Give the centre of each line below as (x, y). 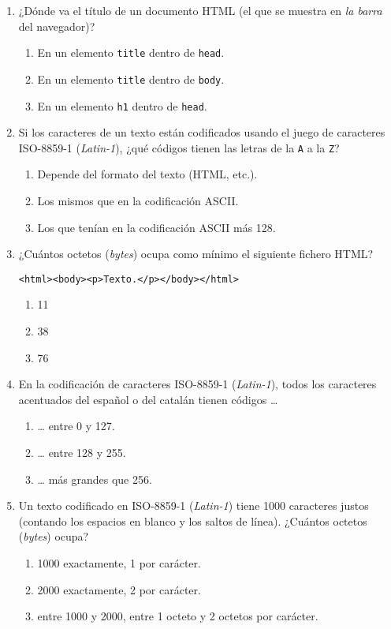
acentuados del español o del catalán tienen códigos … (148, 399)
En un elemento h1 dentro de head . (122, 105)
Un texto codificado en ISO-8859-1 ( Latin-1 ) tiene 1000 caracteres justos (194, 505)
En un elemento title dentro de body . (131, 79)
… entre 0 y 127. (76, 426)
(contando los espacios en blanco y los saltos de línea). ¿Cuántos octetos (193, 520)
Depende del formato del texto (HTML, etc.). (147, 174)
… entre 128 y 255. (82, 452)
